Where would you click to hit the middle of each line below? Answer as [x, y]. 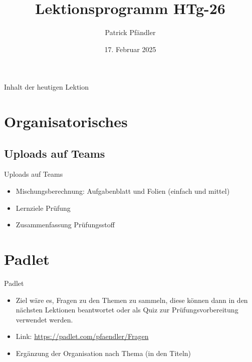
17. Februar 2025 [130, 49]
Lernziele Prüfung [43, 208]
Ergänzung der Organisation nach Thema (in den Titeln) [103, 353]
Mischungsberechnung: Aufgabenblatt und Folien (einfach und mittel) [123, 191]
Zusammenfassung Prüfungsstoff [65, 225]
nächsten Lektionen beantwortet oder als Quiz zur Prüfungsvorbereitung [127, 310]
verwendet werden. [44, 319]
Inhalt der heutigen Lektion [47, 87]
